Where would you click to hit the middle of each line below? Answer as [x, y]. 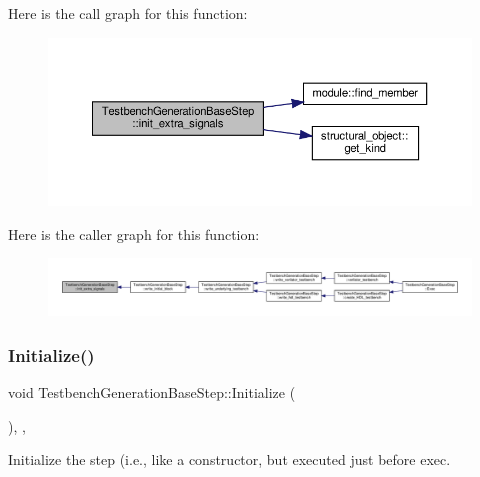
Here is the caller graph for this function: [134, 233]
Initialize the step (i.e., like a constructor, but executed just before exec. [229, 459]
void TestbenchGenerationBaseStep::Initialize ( [152, 391]
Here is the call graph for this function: [128, 13]
